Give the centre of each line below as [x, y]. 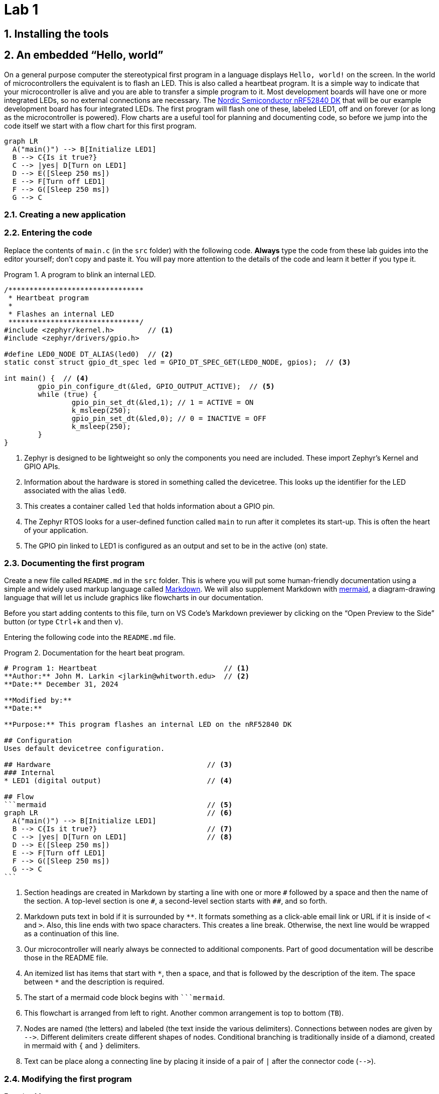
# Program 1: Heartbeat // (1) [127, 668]
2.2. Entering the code [48, 233]
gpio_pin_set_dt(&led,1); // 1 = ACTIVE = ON [163, 402]
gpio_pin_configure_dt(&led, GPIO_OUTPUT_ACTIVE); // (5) [156, 386]
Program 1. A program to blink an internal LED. [80, 274]
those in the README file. [66, 958]
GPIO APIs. [42, 466]
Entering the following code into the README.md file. [90, 637]
